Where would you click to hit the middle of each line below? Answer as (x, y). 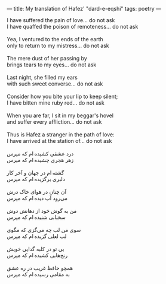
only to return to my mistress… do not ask (58, 45)
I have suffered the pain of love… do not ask (61, 20)
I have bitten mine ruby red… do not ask (56, 103)
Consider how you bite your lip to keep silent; (62, 96)
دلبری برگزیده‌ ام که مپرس (36, 179)
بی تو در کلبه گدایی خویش (36, 249)
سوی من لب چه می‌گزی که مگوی (44, 230)
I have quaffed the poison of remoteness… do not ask (73, 27)
